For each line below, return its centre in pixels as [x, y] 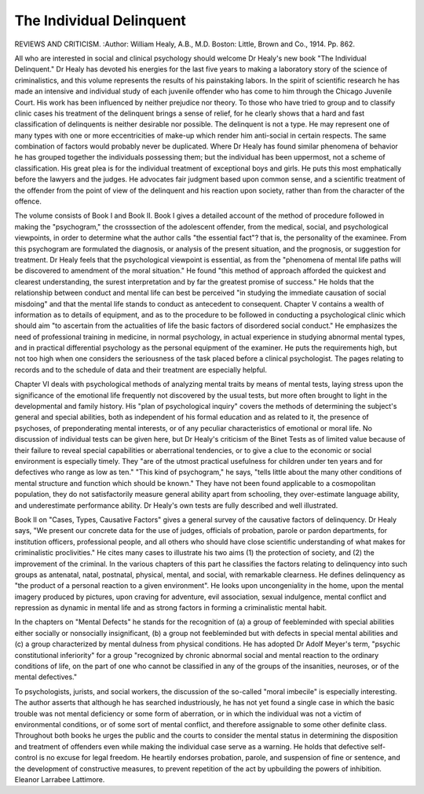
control [26, 758]
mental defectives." [46, 677]
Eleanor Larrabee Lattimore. [60, 779]
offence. [28, 201]
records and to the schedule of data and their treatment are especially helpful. [141, 369]
